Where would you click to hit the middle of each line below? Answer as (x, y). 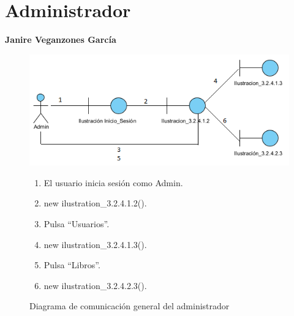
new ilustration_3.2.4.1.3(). (95, 244)
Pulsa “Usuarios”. (77, 223)
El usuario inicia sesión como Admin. (113, 182)
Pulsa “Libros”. (72, 265)
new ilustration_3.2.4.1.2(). (95, 203)
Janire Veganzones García (61, 39)
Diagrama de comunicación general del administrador (130, 306)
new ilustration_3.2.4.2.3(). (95, 285)
